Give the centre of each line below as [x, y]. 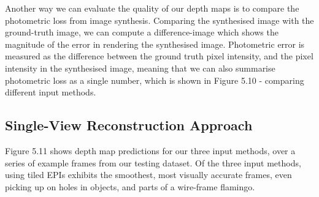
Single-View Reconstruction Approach [129, 125]
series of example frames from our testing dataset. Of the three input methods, [153, 162]
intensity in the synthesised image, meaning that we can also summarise [140, 68]
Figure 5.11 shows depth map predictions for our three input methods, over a [150, 150]
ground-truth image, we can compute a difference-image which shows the [142, 32]
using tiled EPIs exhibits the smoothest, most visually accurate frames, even [148, 175]
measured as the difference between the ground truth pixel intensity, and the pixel [159, 56]
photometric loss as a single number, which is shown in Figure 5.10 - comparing [155, 80]
